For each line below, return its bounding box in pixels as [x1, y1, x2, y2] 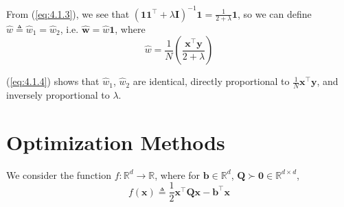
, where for [154, 167, 200, 182]
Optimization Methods [6, 127, 225, 156]
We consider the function [6, 167, 111, 182]
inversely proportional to [6, 87, 110, 101]
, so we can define [238, 6, 312, 21]
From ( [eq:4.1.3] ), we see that [6, 6, 130, 21]
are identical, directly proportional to [133, 74, 290, 88]
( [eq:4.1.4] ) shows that [6, 74, 100, 88]
